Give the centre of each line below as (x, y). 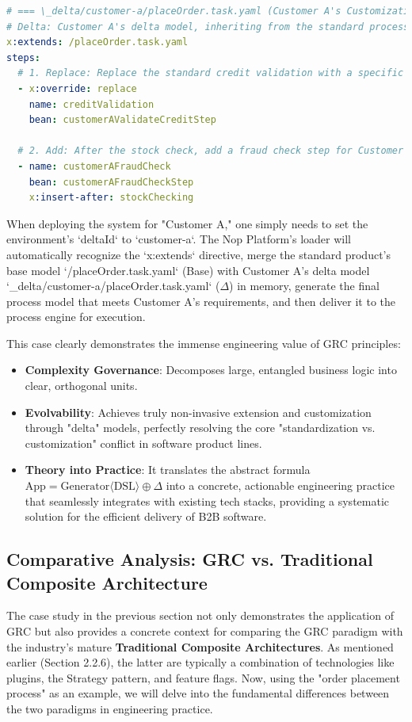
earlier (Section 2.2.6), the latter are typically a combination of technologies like (200, 662)
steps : (23, 57)
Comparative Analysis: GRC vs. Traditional (190, 559)
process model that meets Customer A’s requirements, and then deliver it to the (201, 301)
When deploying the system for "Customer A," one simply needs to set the (187, 223)
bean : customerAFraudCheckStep (111, 182)
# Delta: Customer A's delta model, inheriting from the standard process (208, 27)
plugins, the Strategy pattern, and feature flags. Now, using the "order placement (203, 677)
